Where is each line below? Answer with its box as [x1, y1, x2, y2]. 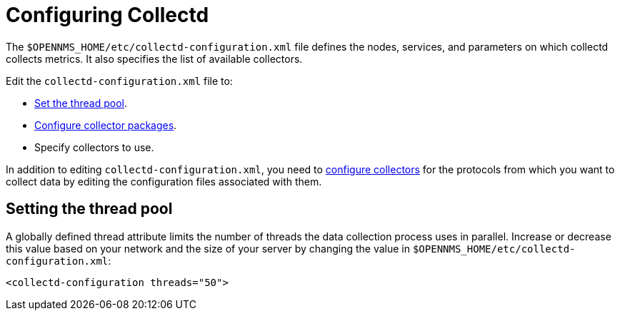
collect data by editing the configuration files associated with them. [6, 175, 322, 188]
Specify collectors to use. [34, 141, 154, 153]
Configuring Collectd [6, 3, 209, 27]
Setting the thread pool [6, 200, 173, 218]
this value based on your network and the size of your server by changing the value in [6, 242, 410, 255]
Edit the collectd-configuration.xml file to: [6, 74, 233, 87]
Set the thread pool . [34, 96, 127, 109]
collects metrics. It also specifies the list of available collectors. [6, 52, 303, 65]
